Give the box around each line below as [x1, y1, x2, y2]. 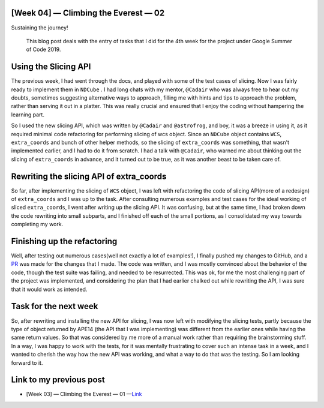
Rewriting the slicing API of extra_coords [11, 171, 167, 181]
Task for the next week [11, 301, 98, 311]
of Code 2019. [26, 46, 61, 53]
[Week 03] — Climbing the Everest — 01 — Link [26, 391, 142, 398]
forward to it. [11, 359, 43, 366]
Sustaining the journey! [11, 24, 68, 31]
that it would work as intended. [11, 286, 88, 293]
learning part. [11, 111, 45, 118]
